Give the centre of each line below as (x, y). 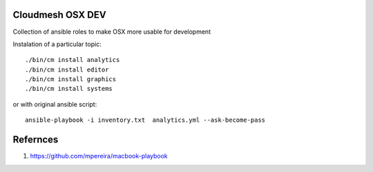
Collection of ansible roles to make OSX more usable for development (112, 32)
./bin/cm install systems (69, 89)
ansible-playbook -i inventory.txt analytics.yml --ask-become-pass (145, 120)
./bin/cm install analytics (73, 60)
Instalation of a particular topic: (57, 44)
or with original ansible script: (55, 104)
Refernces (36, 140)
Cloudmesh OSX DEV (59, 15)
